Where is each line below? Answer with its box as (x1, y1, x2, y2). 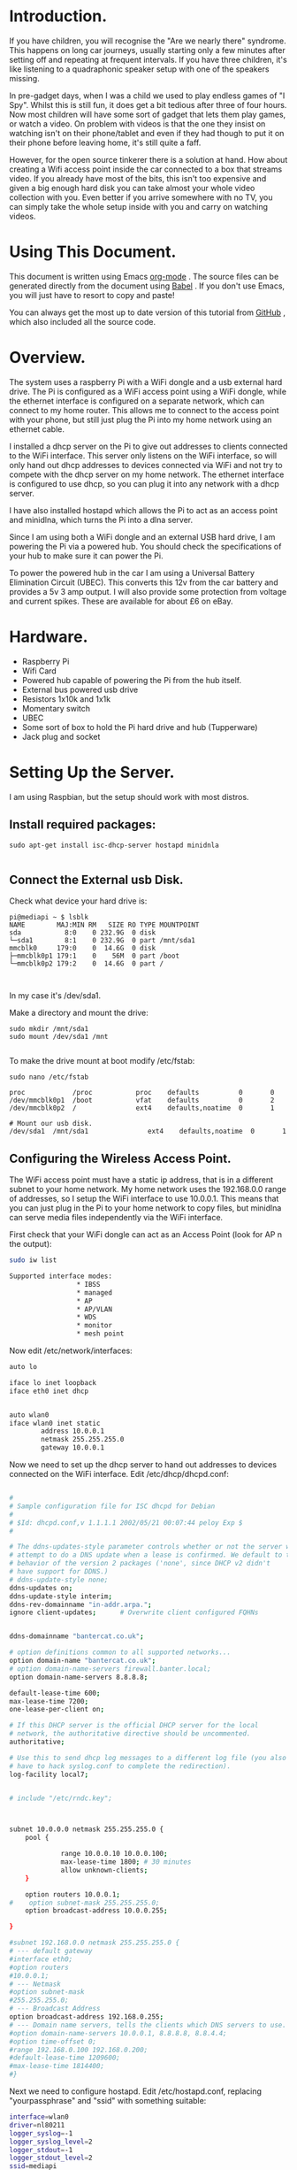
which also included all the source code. (9, 316, 156, 327)
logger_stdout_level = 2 (9, 2153, 93, 2163)
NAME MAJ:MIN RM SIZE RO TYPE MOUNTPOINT (9, 920, 200, 930)
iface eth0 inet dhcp (9, 1387, 89, 1396)
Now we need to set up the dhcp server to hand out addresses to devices (9, 1459, 277, 1470)
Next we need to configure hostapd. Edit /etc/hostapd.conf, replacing (9, 2086, 263, 2097)
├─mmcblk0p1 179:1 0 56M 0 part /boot (9, 951, 179, 961)
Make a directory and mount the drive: (9, 1007, 148, 1019)
